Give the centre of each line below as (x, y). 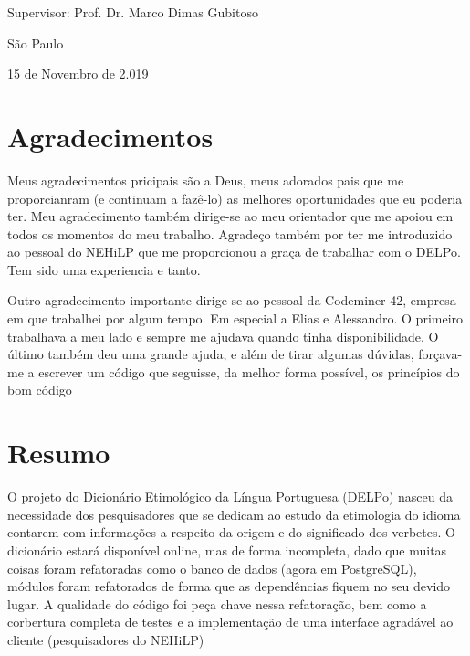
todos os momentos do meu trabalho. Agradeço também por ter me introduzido (230, 233)
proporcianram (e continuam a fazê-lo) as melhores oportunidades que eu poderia (235, 198)
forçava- (440, 354)
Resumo (59, 453)
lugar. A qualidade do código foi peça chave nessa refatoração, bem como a (217, 603)
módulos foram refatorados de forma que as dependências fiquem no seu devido (229, 586)
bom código (40, 390)
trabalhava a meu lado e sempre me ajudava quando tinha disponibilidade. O (223, 336)
